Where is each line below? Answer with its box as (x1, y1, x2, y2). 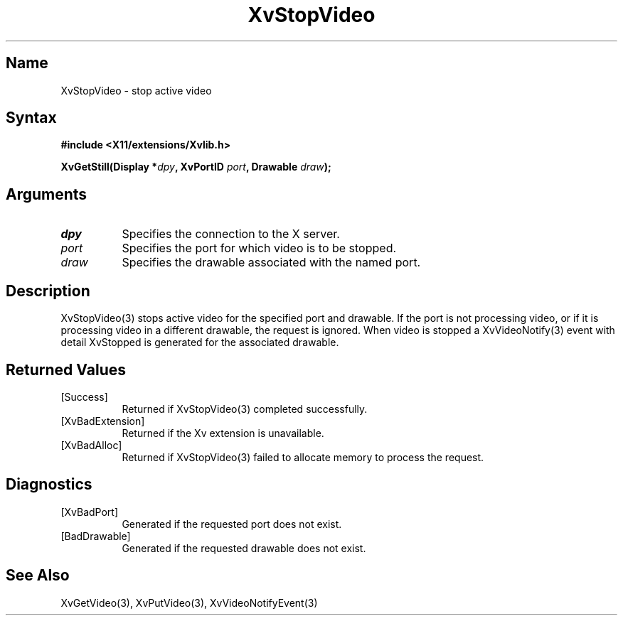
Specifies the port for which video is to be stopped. (122, 241, 397, 256)
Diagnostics (6, 475, 92, 494)
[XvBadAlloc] (60, 438, 122, 451)
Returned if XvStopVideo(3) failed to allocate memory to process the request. (122, 450, 484, 463)
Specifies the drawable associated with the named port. (122, 255, 421, 270)
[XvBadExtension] (60, 414, 145, 427)
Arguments (6, 185, 87, 203)
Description (6, 281, 90, 300)
